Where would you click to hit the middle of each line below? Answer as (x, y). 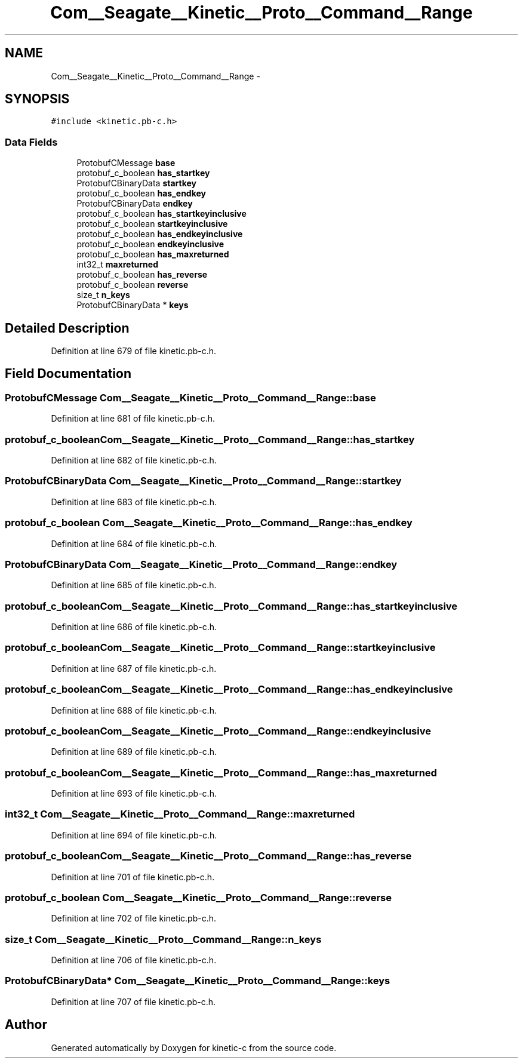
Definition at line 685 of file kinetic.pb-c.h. (134, 585)
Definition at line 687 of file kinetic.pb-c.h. (134, 668)
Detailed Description (67, 328)
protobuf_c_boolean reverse (133, 285)
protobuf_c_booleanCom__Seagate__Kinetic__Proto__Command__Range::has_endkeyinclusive (229, 689)
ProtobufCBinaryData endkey (135, 204)
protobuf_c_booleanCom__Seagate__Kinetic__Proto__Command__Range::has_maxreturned (221, 772)
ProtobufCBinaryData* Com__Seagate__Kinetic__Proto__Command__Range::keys (198, 981)
